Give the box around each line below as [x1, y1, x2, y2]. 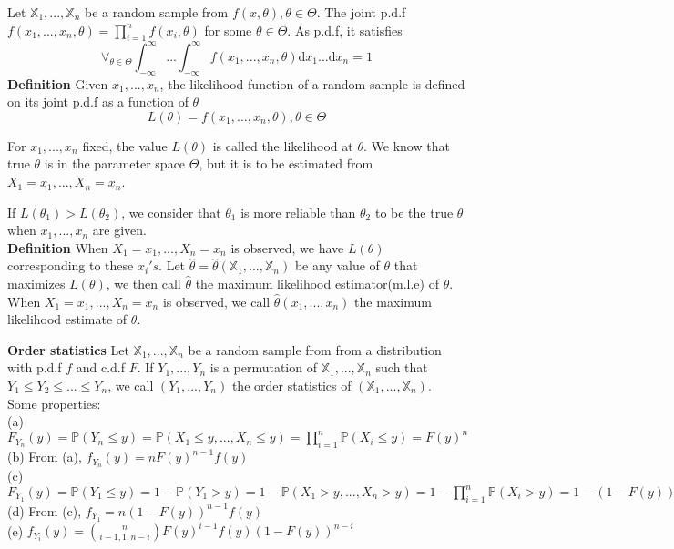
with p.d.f [7, 358, 62, 377]
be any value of [294, 256, 380, 275]
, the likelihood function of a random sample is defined [159, 74, 465, 93]
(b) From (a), [7, 447, 82, 466]
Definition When [7, 238, 108, 257]
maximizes [7, 274, 66, 293]
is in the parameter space [44, 154, 186, 173]
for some [204, 20, 252, 39]
